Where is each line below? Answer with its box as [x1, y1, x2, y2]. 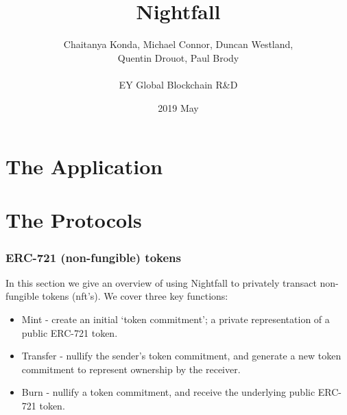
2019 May [158, 100, 199, 115]
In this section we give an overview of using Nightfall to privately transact [5, 275, 317, 289]
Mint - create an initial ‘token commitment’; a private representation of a [21, 312, 330, 327]
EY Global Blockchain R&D [119, 77, 238, 91]
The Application [5, 152, 163, 180]
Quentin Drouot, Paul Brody [117, 50, 239, 64]
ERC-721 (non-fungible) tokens [5, 248, 181, 265]
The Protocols [5, 206, 142, 234]
